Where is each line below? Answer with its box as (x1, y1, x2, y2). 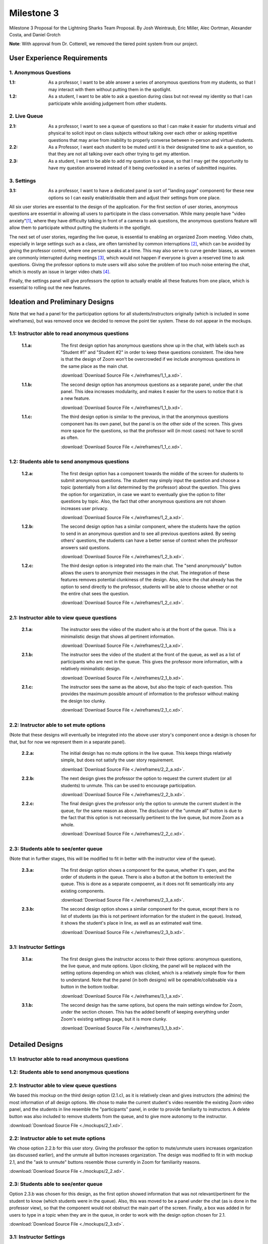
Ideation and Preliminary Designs (9, 298, 114, 306)
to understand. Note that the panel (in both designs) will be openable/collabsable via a (61, 977, 237, 983)
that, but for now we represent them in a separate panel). (9, 739, 126, 745)
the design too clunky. (61, 698, 106, 704)
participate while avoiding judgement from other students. (48, 100, 167, 106)
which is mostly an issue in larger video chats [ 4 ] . (9, 269, 111, 275)
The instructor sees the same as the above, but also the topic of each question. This (61, 684, 233, 690)
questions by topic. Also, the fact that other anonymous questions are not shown (61, 498, 226, 505)
